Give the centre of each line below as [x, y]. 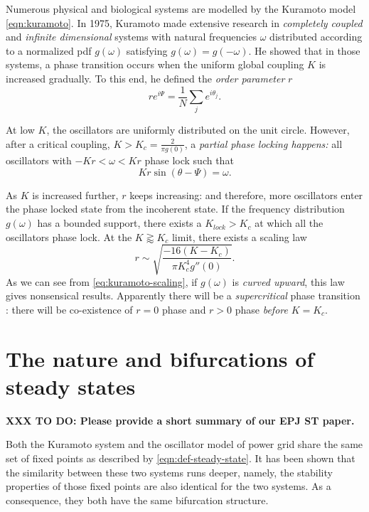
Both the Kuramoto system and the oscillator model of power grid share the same [184, 444]
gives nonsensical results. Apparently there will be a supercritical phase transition [183, 295]
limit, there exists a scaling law [239, 236]
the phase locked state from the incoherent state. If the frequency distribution [175, 209]
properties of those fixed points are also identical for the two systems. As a [169, 486]
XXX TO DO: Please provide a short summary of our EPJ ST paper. [180, 420]
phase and [184, 309]
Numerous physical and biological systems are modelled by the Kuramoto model [181, 9]
